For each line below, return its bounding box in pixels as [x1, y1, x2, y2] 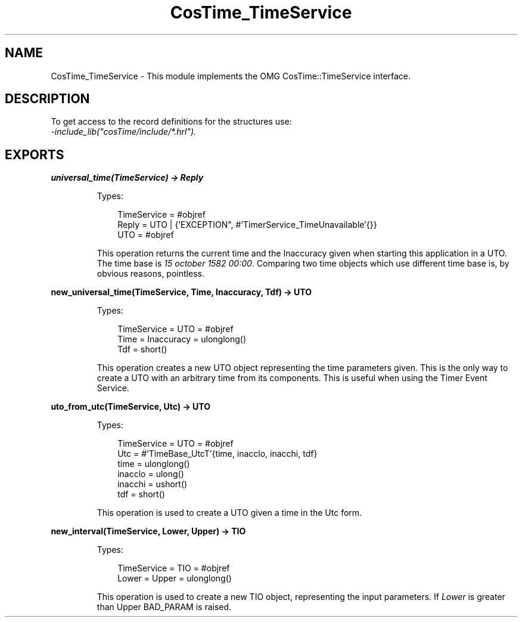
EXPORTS [5, 147, 64, 162]
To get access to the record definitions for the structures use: [51, 116, 292, 127]
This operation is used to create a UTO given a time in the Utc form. [97, 507, 362, 518]
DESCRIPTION [5, 91, 90, 107]
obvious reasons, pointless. [97, 268, 204, 279]
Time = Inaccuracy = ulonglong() [117, 334, 246, 345]
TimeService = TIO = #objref [117, 563, 230, 574]
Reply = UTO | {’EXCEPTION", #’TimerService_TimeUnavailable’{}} [117, 219, 377, 230]
